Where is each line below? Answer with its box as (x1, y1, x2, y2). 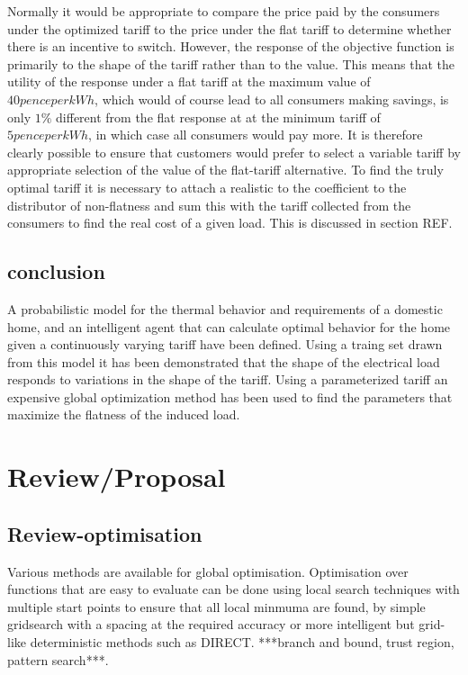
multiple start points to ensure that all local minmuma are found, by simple (7, 597, 426, 616)
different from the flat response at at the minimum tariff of (56, 107, 381, 126)
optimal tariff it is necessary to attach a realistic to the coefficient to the (7, 177, 407, 196)
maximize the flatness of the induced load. (7, 405, 240, 424)
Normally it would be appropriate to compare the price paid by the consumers (7, 2, 440, 20)
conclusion (7, 257, 105, 285)
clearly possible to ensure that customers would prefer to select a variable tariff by (7, 142, 461, 161)
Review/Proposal (7, 458, 226, 495)
